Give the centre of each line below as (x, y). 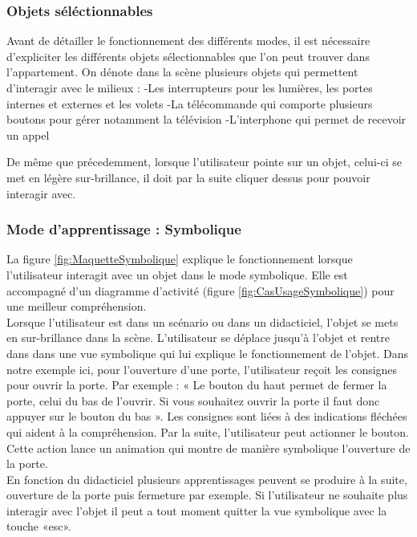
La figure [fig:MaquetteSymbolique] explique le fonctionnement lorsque (180, 259)
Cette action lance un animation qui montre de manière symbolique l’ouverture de (208, 447)
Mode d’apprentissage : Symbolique (124, 229)
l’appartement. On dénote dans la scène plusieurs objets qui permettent (182, 72)
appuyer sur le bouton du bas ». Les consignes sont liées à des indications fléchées (207, 416)
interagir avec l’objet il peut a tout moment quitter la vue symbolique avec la (197, 510)
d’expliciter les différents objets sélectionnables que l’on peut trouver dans (188, 56)
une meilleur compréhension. (77, 306)
